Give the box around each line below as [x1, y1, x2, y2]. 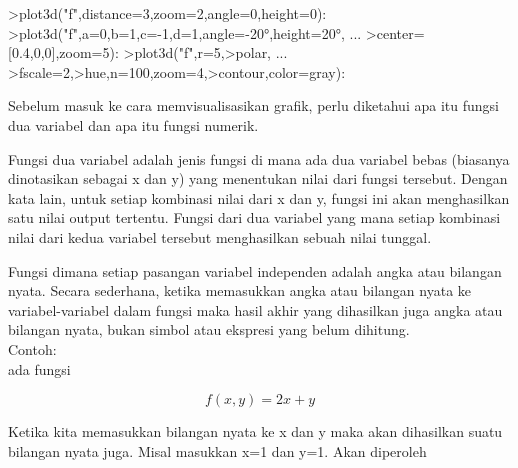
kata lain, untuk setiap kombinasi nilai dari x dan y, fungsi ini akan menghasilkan [8, 187, 510, 208]
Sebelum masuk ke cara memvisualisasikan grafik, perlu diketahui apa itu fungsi [8, 95, 499, 116]
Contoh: [8, 338, 57, 359]
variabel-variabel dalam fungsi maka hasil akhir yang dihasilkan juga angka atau [8, 299, 503, 320]
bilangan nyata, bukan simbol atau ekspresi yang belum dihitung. [8, 319, 410, 340]
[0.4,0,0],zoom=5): [8, 42, 119, 63]
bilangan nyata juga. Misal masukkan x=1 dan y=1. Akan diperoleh [8, 440, 427, 461]
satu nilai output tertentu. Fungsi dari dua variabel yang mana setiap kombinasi [8, 207, 501, 228]
